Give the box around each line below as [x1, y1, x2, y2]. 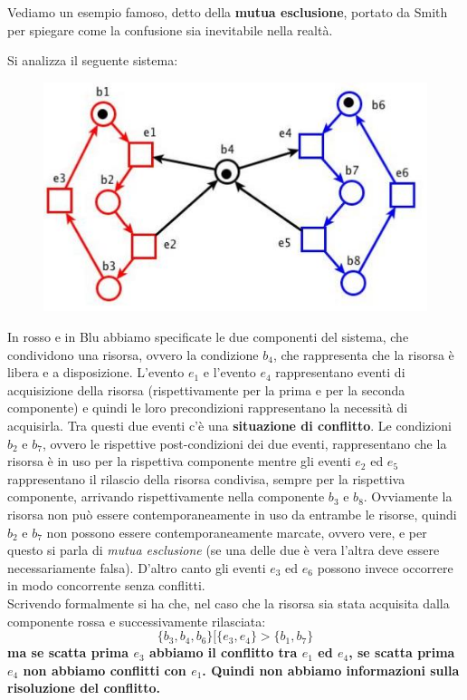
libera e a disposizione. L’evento [7, 363, 185, 382]
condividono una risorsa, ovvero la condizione [7, 345, 259, 364]
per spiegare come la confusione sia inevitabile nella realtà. [7, 20, 333, 39]
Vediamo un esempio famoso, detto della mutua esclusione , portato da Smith [7, 3, 448, 21]
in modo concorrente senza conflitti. [7, 576, 205, 595]
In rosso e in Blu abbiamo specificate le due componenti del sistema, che [7, 327, 409, 346]
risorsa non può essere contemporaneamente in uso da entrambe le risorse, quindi [7, 504, 457, 523]
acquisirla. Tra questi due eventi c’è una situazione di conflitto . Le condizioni [7, 416, 452, 435]
